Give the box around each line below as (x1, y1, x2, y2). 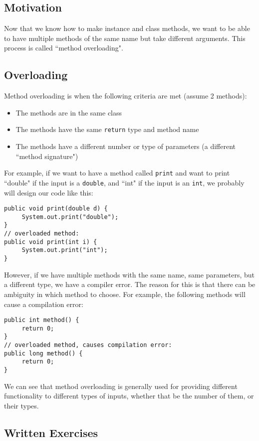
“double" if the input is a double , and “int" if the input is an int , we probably (4, 177, 245, 187)
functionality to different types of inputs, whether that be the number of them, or (4, 390, 254, 401)
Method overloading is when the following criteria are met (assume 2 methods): (4, 90, 247, 101)
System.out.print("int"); (21, 246, 108, 254)
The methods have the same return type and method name (15, 124, 199, 134)
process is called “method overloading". (4, 42, 123, 53)
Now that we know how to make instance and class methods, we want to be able (4, 23, 250, 33)
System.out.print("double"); (21, 213, 119, 220)
